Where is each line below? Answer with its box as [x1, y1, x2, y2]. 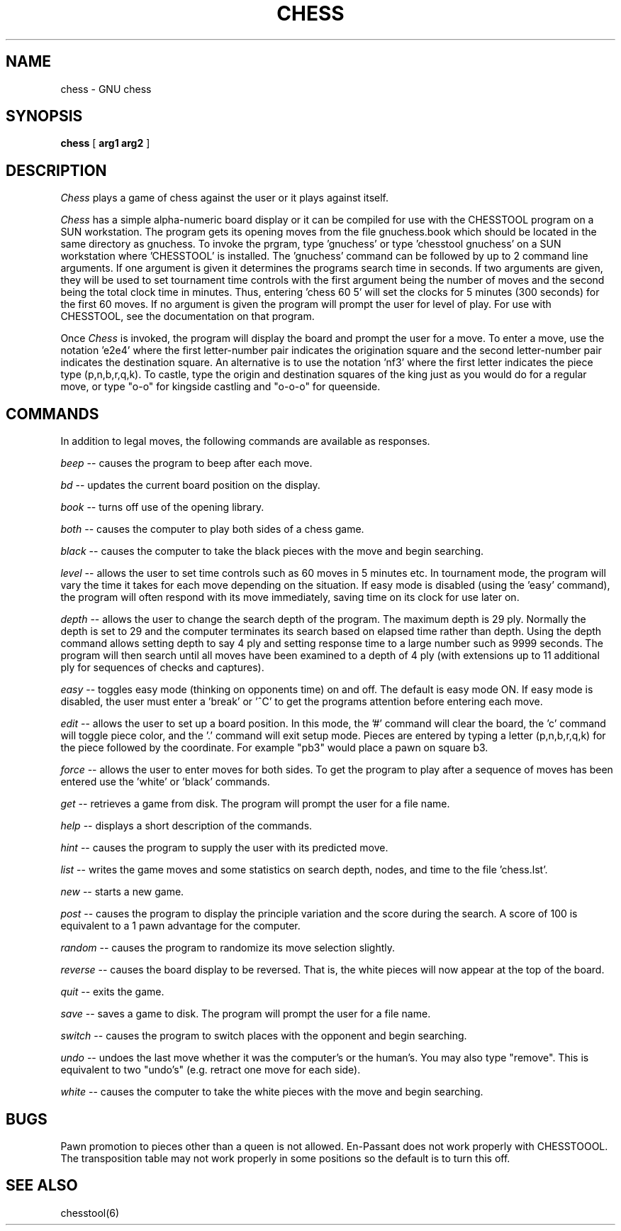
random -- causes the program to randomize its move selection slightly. [60, 942, 396, 954]
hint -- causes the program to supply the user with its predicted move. [60, 841, 388, 854]
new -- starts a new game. [60, 885, 184, 898]
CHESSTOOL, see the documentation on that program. [60, 310, 315, 323]
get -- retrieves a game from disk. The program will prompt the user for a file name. [60, 797, 450, 810]
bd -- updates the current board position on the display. [60, 479, 320, 492]
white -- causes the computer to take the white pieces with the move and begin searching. [60, 1086, 483, 1098]
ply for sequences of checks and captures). [60, 661, 264, 674]
